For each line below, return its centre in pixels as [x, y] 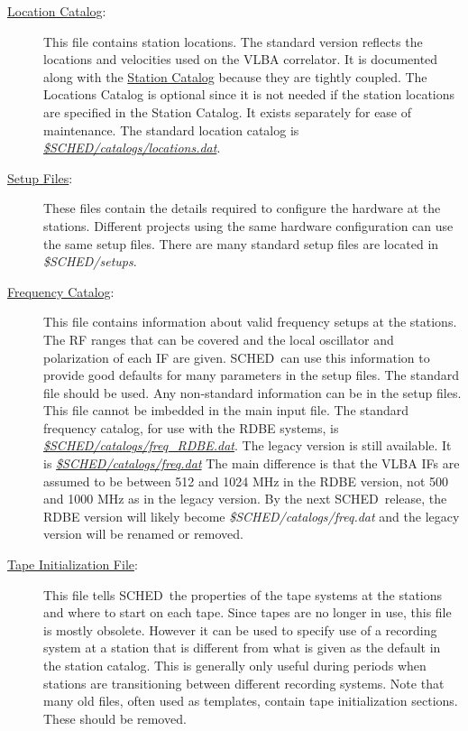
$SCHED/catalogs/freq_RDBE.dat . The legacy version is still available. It [248, 445]
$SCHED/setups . [90, 261]
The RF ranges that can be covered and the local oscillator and [219, 339]
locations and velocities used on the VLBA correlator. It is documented [241, 59]
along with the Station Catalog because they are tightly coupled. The [235, 76]
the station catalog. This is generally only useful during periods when [235, 665]
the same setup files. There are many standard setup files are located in [241, 243]
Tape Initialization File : [73, 564]
